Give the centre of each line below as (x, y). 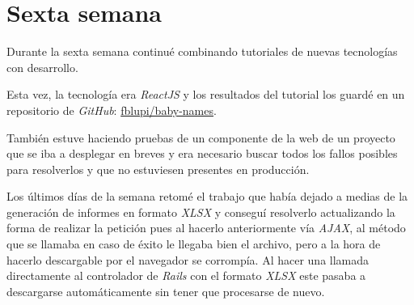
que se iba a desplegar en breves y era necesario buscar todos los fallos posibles (202, 153)
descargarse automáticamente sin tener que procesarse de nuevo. (166, 291)
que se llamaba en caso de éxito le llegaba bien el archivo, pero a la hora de (194, 244)
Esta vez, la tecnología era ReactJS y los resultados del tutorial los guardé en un (206, 94)
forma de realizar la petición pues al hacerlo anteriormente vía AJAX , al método (206, 228)
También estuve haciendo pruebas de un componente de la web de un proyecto (201, 137)
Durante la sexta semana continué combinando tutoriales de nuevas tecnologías (202, 51)
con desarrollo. (42, 67)
